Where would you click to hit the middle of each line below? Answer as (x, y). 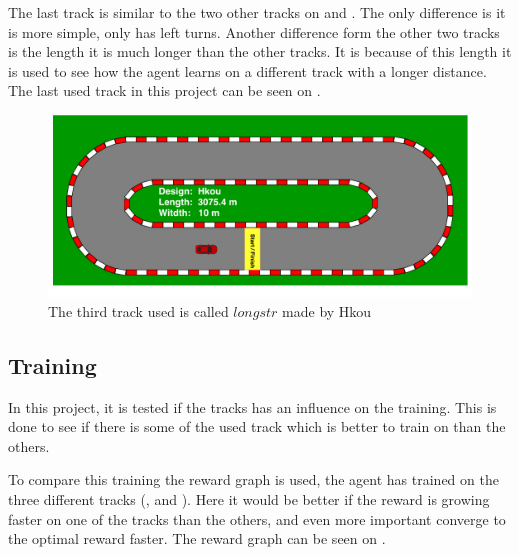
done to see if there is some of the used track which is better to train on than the (257, 426)
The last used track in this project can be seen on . (164, 90)
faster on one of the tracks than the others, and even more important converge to (257, 518)
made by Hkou (327, 310)
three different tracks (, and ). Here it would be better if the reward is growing (249, 498)
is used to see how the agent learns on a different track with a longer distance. (247, 70)
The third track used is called (138, 310)
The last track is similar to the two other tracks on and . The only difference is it (257, 12)
